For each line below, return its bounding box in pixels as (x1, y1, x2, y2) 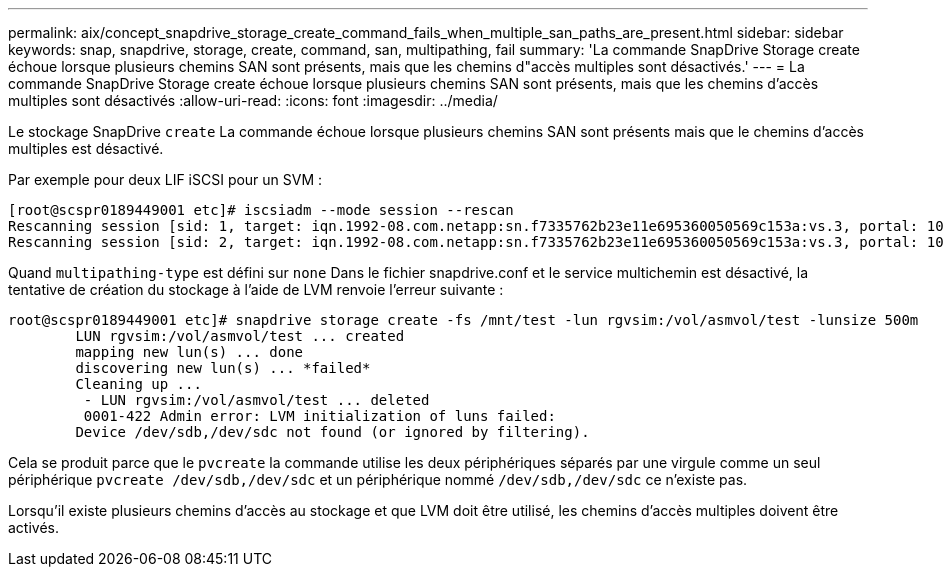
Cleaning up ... (75, 376, 202, 392)
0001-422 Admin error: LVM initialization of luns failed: (83, 408, 556, 424)
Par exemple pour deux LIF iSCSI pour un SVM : (8, 171, 323, 188)
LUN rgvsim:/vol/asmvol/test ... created (75, 328, 405, 344)
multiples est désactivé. (8, 140, 164, 157)
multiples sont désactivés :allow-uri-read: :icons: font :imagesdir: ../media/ (8, 92, 498, 109)
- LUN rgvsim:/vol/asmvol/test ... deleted (83, 392, 430, 408)
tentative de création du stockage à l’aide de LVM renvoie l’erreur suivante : (8, 281, 504, 298)
